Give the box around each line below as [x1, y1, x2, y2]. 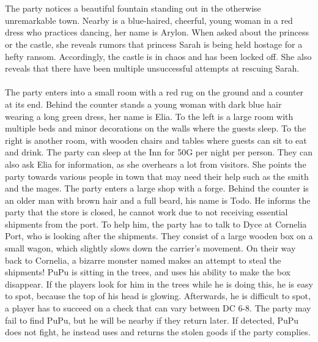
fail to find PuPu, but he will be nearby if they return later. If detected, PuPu [5, 313, 299, 326]
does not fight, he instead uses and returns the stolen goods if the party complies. [5, 325, 311, 338]
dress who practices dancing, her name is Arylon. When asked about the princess [5, 26, 309, 39]
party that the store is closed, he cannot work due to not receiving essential [5, 206, 288, 218]
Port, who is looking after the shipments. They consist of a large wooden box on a [5, 229, 313, 242]
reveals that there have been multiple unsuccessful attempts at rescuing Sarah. [5, 62, 300, 75]
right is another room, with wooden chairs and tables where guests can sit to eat [5, 133, 307, 146]
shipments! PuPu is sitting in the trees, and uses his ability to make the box [5, 266, 290, 278]
